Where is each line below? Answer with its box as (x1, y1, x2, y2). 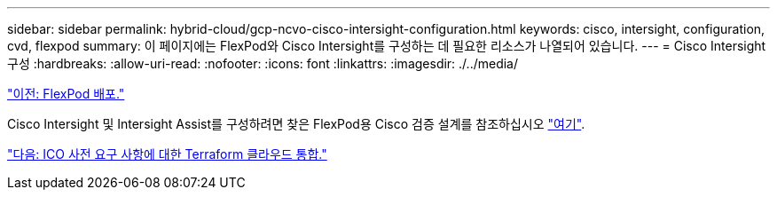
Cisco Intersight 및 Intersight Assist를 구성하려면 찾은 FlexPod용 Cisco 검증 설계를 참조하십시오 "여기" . (7, 116, 585, 131)
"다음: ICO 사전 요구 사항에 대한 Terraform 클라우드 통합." (7, 146, 327, 162)
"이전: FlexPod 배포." (7, 86, 125, 101)
